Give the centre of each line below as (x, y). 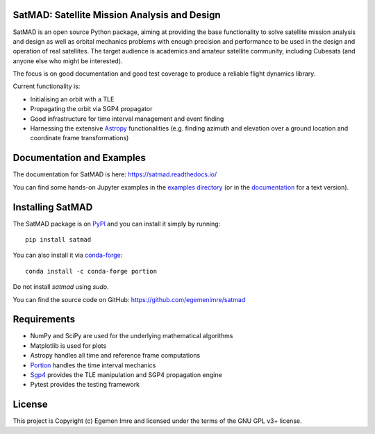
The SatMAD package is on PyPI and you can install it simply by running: (117, 224)
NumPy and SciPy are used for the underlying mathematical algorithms (132, 336)
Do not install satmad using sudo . (61, 287)
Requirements (44, 319)
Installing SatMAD (53, 207)
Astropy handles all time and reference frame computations (115, 356)
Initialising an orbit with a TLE (72, 99)
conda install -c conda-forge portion (91, 271)
